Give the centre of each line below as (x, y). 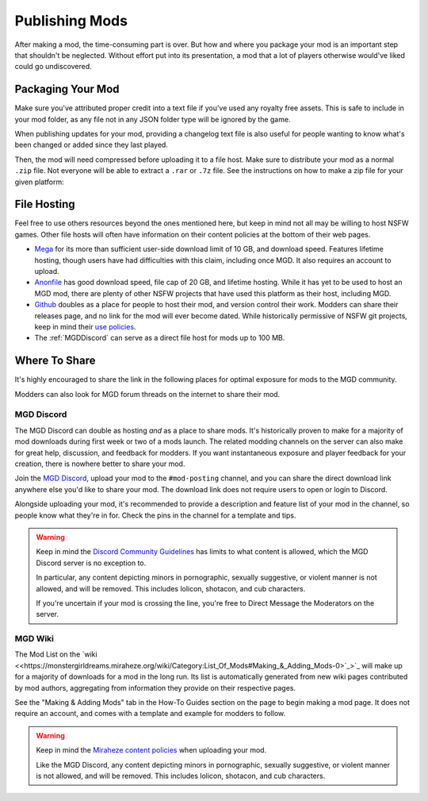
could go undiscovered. (53, 67)
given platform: (39, 182)
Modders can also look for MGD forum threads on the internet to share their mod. (147, 394)
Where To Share (55, 361)
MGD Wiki (34, 639)
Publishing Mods (71, 21)
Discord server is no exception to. (91, 563)
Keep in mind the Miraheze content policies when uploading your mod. (151, 750)
